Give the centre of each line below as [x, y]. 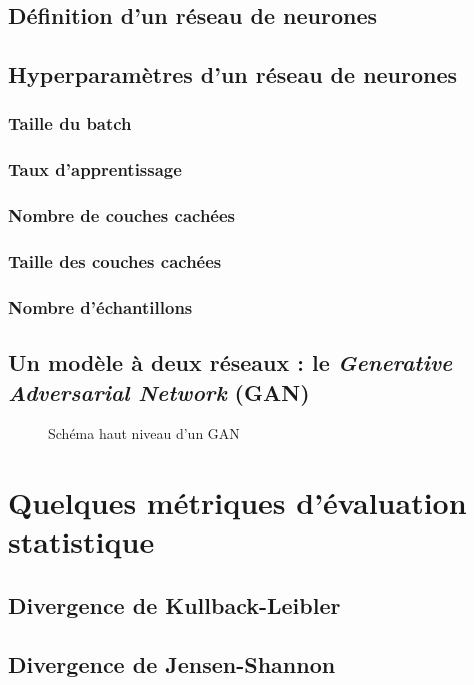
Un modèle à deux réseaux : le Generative [230, 362]
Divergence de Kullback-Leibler [174, 604]
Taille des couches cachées [115, 261]
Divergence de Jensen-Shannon [172, 663]
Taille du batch [70, 123]
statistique [81, 541]
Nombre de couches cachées [122, 215]
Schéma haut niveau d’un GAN [144, 433]
